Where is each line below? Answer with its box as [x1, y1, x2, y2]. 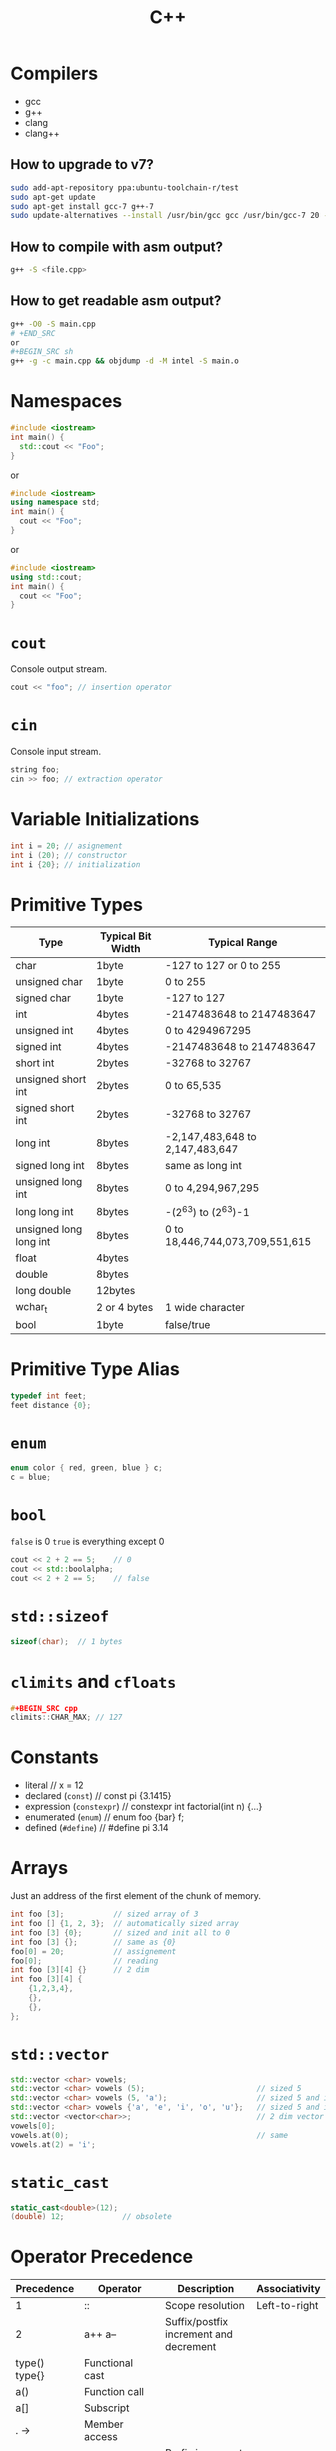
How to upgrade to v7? [10, 156, 155, 173]
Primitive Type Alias [10, 1358, 180, 1381]
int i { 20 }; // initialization [10, 859, 141, 870]
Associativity [256, 2282, 321, 2296]
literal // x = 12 [24, 1779, 84, 1791]
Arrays [10, 1857, 68, 1880]
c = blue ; [10, 1472, 52, 1483]
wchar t [15, 1299, 48, 1315]
